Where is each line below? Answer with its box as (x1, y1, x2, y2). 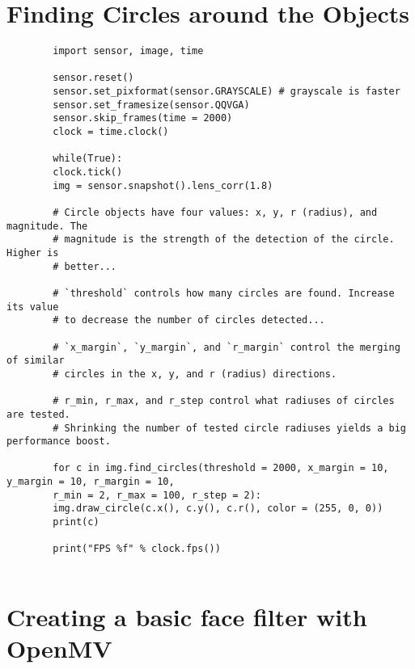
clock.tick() (53, 166, 123, 179)
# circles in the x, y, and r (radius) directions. (53, 368, 337, 380)
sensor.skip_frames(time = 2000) (53, 112, 233, 124)
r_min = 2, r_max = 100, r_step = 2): (53, 489, 261, 501)
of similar (6, 355, 65, 367)
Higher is (6, 246, 59, 259)
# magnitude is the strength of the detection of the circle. (53, 234, 395, 246)
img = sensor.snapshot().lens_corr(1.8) (53, 179, 273, 191)
